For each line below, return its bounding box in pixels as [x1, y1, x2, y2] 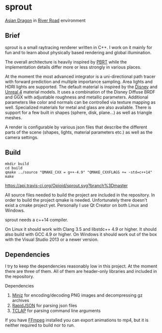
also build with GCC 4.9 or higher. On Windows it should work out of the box [5, 231, 157, 237]
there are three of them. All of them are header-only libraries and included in [5, 269, 157, 274]
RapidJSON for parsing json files [12, 302, 77, 309]
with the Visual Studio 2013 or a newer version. [5, 237, 99, 242]
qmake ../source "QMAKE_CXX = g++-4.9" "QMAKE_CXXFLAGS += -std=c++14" [5, 170, 152, 174]
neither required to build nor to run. [5, 322, 75, 328]
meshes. [5, 114, 22, 120]
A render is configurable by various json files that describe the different [5, 124, 147, 130]
